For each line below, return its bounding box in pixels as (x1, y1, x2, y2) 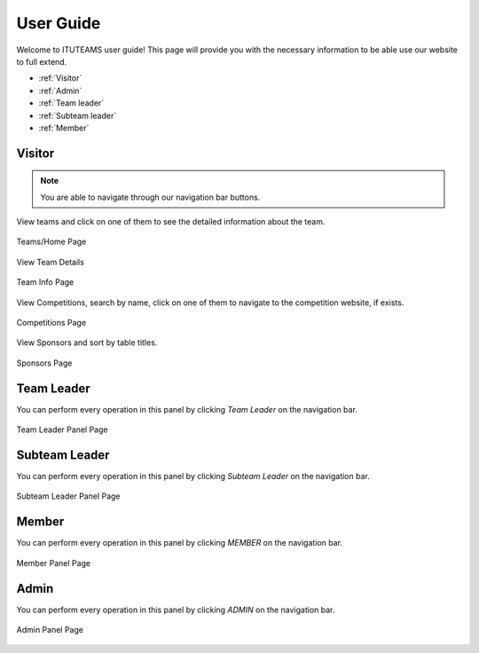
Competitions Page (16, 318, 87, 328)
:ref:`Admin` (38, 85, 82, 96)
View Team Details (16, 256, 84, 267)
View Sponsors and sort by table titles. (16, 337, 158, 348)
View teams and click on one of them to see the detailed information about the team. (16, 216, 326, 227)
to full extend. (16, 56, 67, 67)
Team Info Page (16, 277, 75, 287)
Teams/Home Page (16, 236, 87, 248)
